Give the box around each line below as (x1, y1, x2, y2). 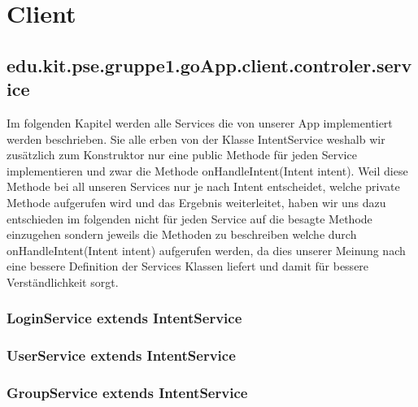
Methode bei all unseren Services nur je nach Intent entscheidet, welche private (7, 178, 400, 195)
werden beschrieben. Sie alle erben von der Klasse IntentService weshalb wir (7, 130, 385, 147)
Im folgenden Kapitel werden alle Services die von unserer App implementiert (7, 114, 393, 131)
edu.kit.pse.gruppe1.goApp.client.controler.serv (7, 52, 412, 77)
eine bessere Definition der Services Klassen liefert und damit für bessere (7, 258, 369, 275)
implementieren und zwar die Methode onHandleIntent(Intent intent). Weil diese (7, 162, 408, 179)
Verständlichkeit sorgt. (7, 273, 119, 290)
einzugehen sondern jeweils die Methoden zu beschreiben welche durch (7, 226, 357, 243)
